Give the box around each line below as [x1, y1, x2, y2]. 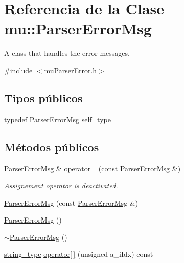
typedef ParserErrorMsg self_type [4, 114, 111, 124]
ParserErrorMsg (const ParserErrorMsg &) [4, 197, 139, 208]
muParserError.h [44, 64, 97, 75]
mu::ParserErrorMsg [4, 18, 152, 39]
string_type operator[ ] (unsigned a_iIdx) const [4, 249, 153, 259]
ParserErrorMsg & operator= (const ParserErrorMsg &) [4, 163, 181, 173]
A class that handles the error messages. [4, 48, 130, 58]
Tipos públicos [4, 90, 83, 105]
